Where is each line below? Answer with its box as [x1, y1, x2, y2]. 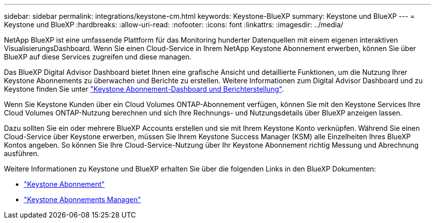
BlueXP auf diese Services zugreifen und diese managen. [4, 53, 192, 61]
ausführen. [4, 149, 39, 158]
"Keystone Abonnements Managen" [24, 195, 141, 204]
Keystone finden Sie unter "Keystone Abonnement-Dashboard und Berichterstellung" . [4, 85, 284, 93]
